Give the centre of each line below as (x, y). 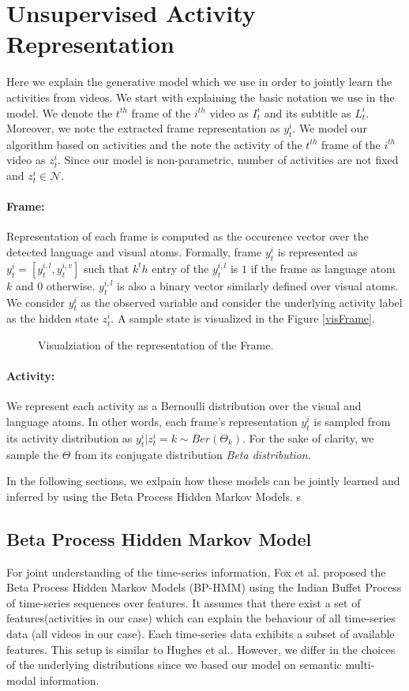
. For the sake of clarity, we (308, 437)
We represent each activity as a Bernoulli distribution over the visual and (184, 406)
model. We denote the (60, 112)
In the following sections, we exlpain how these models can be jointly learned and (203, 481)
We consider (36, 302)
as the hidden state (53, 318)
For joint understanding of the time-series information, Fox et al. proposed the (196, 571)
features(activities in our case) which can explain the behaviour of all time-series (201, 618)
